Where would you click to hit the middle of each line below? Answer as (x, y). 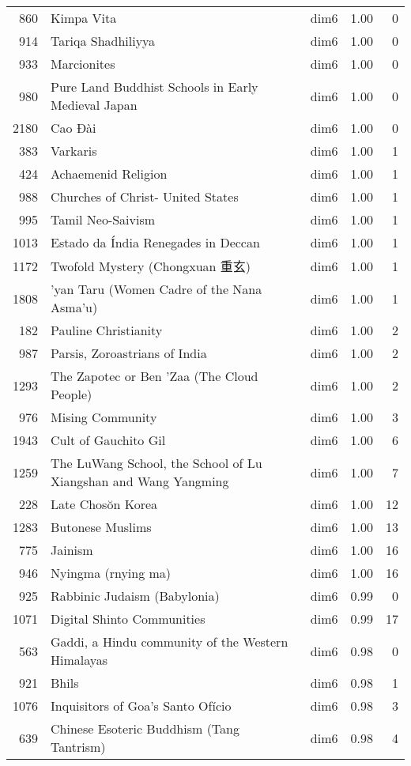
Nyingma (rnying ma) (111, 573)
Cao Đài (74, 128)
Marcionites (83, 64)
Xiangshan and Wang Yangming (140, 481)
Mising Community (104, 417)
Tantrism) (78, 747)
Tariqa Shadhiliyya (103, 41)
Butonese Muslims (101, 527)
